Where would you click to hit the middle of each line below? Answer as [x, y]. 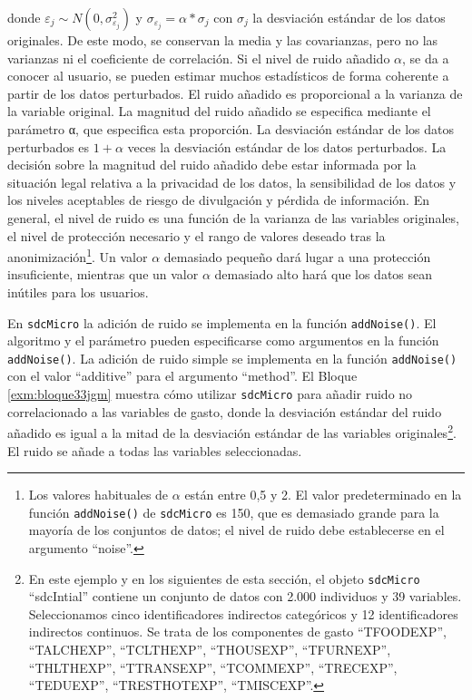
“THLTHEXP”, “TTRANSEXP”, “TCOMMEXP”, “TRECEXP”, [213, 667]
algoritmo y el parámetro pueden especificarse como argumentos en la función [223, 340]
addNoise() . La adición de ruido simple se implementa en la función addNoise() [232, 358]
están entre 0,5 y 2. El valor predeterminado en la [323, 495]
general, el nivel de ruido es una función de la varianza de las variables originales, [233, 217]
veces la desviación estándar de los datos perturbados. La [287, 146]
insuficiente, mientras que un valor [103, 274]
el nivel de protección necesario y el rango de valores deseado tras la [197, 235]
